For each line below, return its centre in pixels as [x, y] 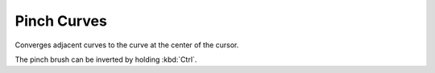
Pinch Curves [61, 21]
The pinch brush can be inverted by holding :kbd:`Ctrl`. [106, 59]
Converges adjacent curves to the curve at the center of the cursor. [127, 45]
